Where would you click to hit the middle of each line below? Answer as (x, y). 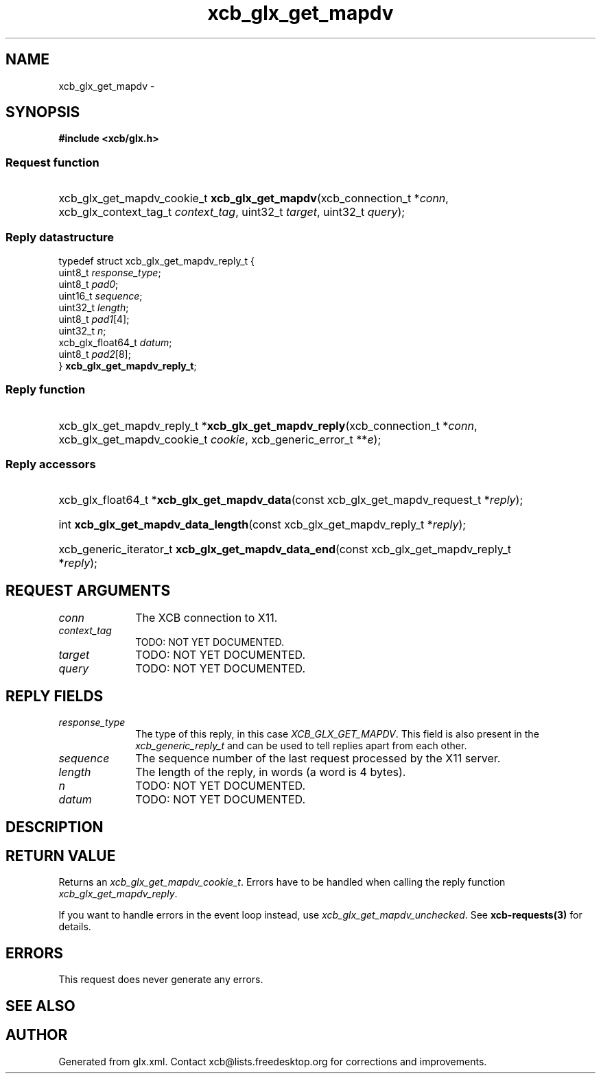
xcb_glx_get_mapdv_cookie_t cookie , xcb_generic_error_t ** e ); (220, 439)
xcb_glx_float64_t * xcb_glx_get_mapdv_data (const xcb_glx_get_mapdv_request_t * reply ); (291, 500)
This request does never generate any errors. (161, 980)
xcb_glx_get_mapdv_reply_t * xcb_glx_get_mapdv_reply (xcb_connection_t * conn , (268, 425)
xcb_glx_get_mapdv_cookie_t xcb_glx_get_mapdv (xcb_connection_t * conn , (254, 198)
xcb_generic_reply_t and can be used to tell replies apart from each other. (301, 746)
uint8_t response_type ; (110, 272)
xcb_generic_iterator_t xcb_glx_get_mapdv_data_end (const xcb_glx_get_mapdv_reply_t (285, 549)
